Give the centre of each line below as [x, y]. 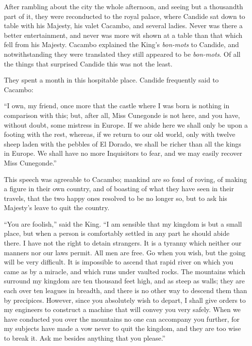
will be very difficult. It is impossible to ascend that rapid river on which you [119, 262]
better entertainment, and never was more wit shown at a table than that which [123, 35]
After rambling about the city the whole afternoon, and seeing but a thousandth [124, 6]
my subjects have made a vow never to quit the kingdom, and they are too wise [122, 328]
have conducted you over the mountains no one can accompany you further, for [122, 319]
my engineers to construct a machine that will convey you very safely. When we [122, 309]
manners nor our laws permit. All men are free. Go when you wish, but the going [125, 252]
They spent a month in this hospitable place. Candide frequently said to [111, 80]
